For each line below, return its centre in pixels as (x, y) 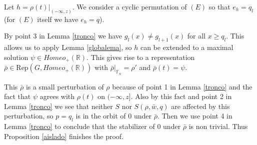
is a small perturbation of (65, 86)
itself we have (58, 19)
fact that (17, 96)
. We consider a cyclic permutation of (129, 6)
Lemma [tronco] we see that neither (58, 106)
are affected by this (200, 106)
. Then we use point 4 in (195, 116)
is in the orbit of (101, 116)
